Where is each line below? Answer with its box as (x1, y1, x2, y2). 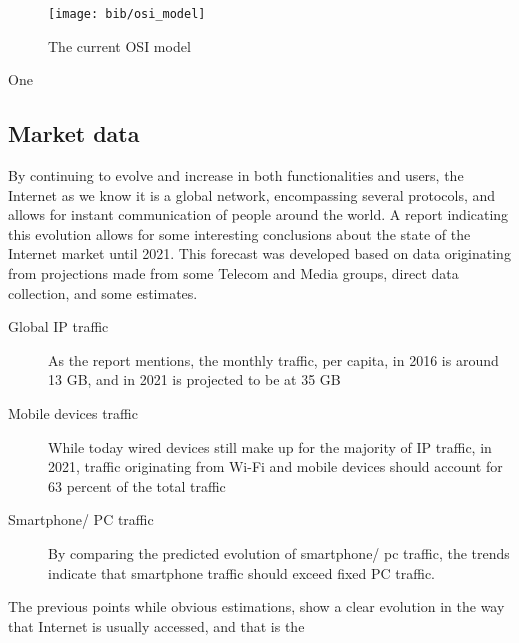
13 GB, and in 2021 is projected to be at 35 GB (48, 369, 341, 390)
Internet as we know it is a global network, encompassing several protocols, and (8, 184, 496, 205)
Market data (8, 118, 140, 149)
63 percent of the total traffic (48, 475, 226, 496)
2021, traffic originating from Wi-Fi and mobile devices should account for (48, 456, 503, 477)
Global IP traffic (8, 316, 109, 337)
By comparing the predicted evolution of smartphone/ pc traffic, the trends (48, 542, 510, 563)
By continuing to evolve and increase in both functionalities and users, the (8, 165, 464, 186)
